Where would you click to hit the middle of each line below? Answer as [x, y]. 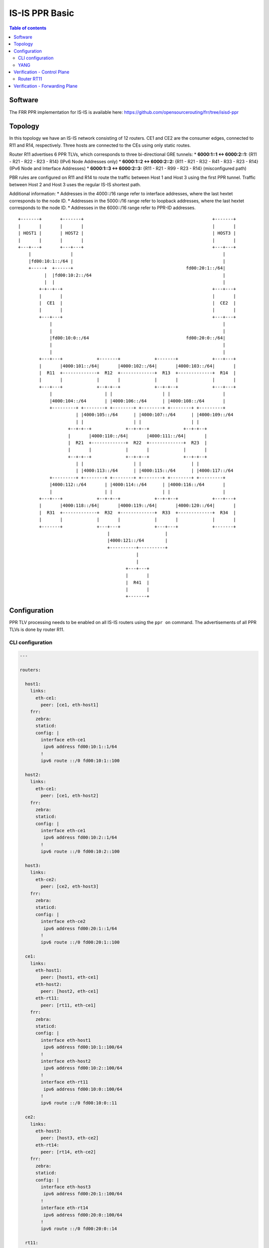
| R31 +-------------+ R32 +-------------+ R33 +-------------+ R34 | [137, 512]
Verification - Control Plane [42, 72]
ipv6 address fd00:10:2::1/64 [80, 838]
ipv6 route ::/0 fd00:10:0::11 [79, 1103]
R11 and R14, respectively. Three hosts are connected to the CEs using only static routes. [100, 145]
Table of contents [28, 28]
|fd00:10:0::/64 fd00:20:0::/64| [137, 338]
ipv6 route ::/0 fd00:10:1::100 [80, 761]
